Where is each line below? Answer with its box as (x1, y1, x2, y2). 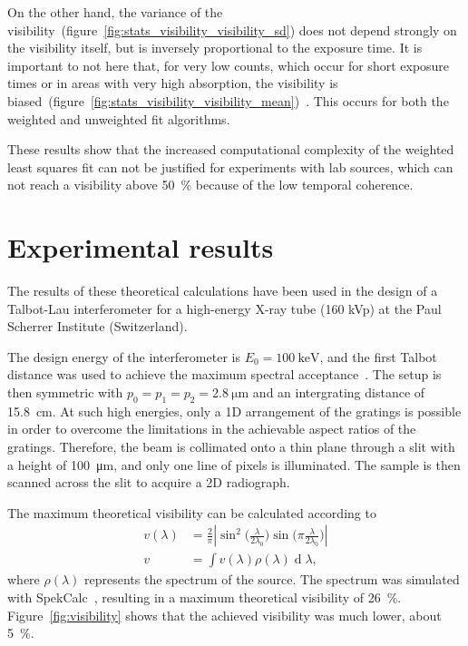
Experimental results (7, 229, 274, 266)
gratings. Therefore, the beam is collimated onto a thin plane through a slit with (7, 437, 455, 456)
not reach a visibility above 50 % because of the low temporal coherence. (7, 175, 414, 194)
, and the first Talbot (319, 347, 437, 366)
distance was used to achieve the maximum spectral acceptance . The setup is (7, 365, 442, 384)
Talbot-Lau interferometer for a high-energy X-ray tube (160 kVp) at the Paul (7, 299, 442, 318)
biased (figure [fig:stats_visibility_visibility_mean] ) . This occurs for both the (7, 91, 449, 110)
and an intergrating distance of (252, 383, 425, 402)
